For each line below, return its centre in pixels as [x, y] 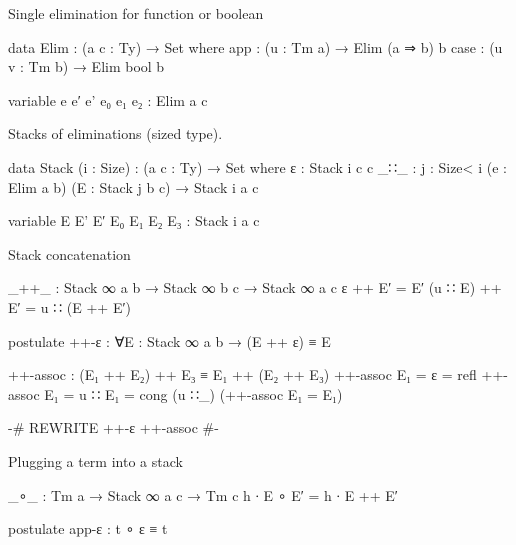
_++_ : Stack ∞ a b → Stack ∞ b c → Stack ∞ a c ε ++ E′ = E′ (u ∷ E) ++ [255, 287]
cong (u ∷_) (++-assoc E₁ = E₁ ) [241, 393]
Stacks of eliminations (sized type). [115, 133]
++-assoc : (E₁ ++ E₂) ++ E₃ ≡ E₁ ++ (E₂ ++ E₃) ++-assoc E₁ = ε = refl [242, 374]
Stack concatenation [69, 253]
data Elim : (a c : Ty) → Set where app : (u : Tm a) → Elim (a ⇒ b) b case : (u [255, 46]
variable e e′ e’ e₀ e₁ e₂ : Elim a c [108, 99]
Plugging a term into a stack [95, 460]
